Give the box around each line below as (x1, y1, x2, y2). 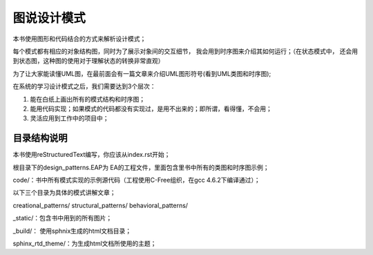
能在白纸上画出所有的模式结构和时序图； (30, 95, 145, 103)
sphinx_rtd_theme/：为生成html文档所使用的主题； (12, 239, 157, 247)
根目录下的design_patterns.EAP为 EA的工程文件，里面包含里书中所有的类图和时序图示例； (12, 163, 269, 171)
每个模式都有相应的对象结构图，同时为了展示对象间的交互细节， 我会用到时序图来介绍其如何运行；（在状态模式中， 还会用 (12, 47, 358, 55)
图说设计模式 (12, 10, 86, 26)
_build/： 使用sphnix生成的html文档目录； (12, 227, 132, 235)
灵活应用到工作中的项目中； (30, 114, 109, 122)
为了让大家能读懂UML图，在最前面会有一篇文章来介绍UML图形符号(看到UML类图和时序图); (12, 69, 271, 77)
